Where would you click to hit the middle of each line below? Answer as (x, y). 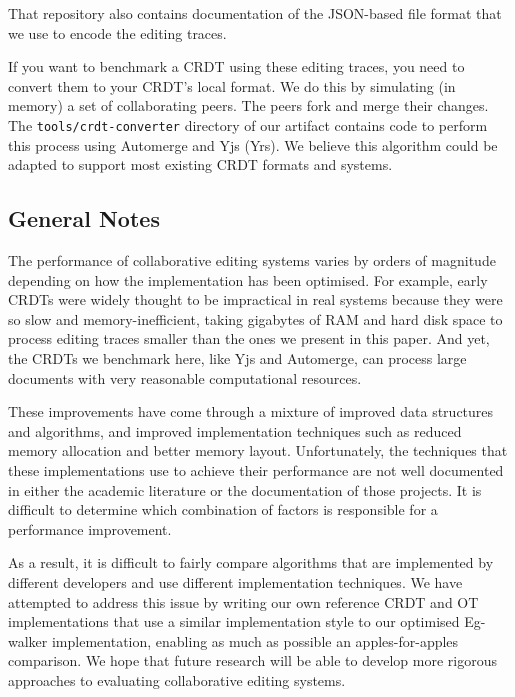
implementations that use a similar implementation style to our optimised (234, 621)
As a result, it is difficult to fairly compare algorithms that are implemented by (251, 562)
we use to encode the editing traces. (117, 32)
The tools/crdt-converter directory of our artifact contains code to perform (248, 124)
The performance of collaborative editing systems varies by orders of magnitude (252, 260)
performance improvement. (90, 528)
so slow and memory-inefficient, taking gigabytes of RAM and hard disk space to (255, 318)
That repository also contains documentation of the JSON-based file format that (255, 13)
